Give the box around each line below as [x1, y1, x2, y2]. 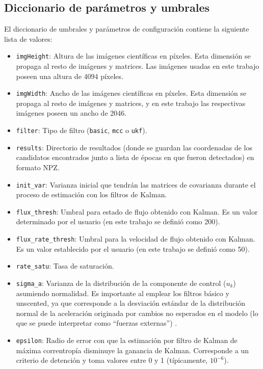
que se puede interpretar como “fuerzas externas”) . [16, 318, 177, 328]
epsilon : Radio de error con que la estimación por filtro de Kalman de [16, 335, 238, 346]
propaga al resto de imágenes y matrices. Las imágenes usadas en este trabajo [16, 61, 259, 71]
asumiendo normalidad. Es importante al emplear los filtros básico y [16, 287, 229, 298]
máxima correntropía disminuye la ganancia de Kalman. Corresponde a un [16, 345, 249, 355]
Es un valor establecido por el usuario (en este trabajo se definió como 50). [16, 243, 250, 254]
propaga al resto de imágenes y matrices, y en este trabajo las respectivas [16, 97, 246, 108]
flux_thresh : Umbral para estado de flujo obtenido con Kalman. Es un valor [16, 206, 258, 217]
